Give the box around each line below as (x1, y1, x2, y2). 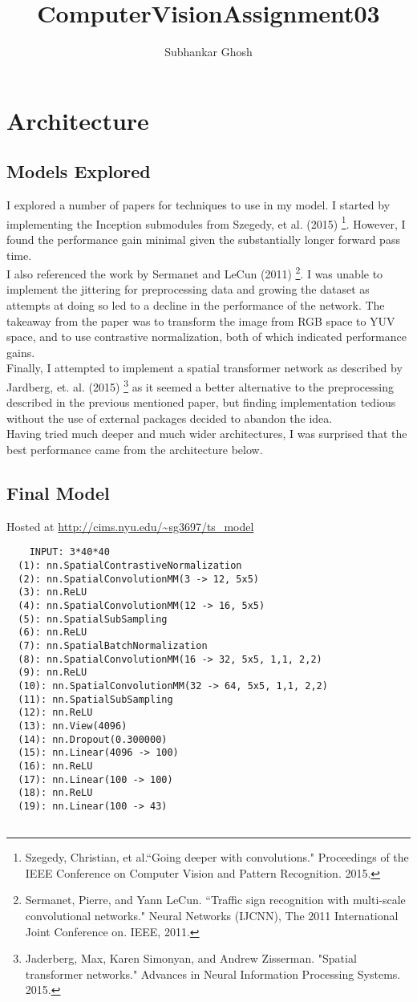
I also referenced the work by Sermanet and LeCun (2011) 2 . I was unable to (6, 263, 383, 282)
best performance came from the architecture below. (6, 440, 263, 457)
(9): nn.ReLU (18, 667, 87, 679)
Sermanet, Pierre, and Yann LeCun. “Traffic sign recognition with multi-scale (25, 891, 406, 908)
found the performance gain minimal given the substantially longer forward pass (6, 230, 400, 247)
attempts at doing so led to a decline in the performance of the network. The (6, 296, 385, 313)
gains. (6, 343, 35, 360)
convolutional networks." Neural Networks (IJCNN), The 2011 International (25, 907, 399, 923)
